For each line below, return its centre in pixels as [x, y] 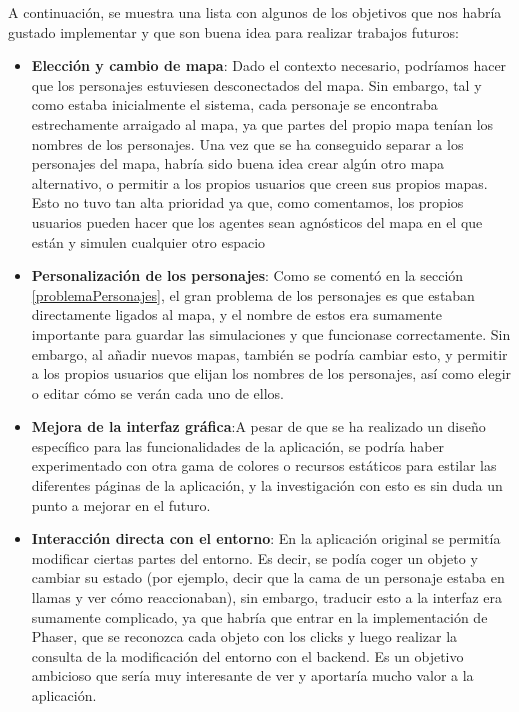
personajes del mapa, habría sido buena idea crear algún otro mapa [238, 163]
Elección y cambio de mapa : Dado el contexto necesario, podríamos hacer [269, 65]
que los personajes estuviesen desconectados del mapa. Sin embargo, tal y [256, 84]
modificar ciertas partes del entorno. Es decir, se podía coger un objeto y [254, 557]
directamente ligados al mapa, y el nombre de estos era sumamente [237, 314]
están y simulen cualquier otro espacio [148, 241]
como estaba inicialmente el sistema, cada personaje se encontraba [234, 104]
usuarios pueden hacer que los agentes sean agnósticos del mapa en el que [257, 221]
